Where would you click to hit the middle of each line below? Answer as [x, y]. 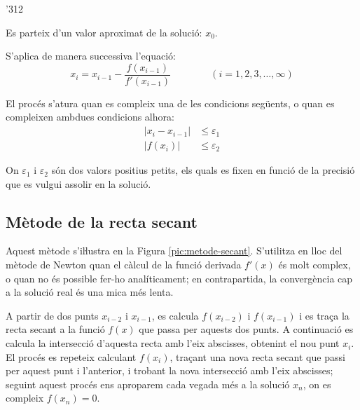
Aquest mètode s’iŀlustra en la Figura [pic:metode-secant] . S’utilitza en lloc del [174, 251]
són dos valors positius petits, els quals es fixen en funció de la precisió [203, 170]
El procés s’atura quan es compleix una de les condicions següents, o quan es [170, 103]
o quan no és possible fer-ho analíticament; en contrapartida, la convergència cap [179, 278]
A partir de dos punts [52, 315]
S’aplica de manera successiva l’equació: [91, 56]
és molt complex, [314, 265]
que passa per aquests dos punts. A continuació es [246, 329]
